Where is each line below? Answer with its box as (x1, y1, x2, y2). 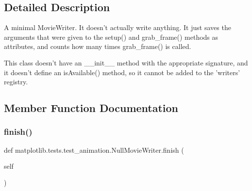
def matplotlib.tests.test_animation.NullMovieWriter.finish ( (4, 144, 184, 155)
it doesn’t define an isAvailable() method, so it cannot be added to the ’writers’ (4, 67, 240, 77)
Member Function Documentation (4, 100, 179, 115)
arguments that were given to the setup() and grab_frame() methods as (4, 32, 218, 42)
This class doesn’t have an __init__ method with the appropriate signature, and (4, 57, 248, 67)
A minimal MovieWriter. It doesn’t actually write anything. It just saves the (4, 22, 231, 32)
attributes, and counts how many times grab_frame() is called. (4, 41, 191, 51)
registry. (4, 77, 28, 87)
